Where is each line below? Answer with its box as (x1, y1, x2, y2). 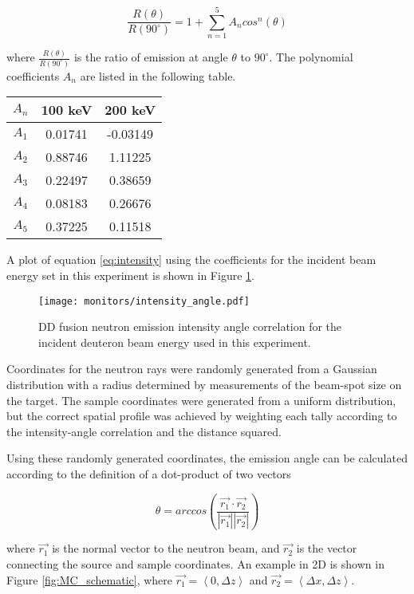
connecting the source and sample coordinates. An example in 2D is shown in (6, 556, 384, 572)
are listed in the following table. (80, 67, 236, 84)
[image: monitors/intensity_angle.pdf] (38, 295, 250, 307)
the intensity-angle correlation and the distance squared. (6, 423, 282, 439)
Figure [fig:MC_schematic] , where (6, 571, 173, 588)
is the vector (296, 540, 357, 557)
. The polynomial (269, 49, 353, 65)
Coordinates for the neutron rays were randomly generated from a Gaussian (6, 360, 377, 377)
